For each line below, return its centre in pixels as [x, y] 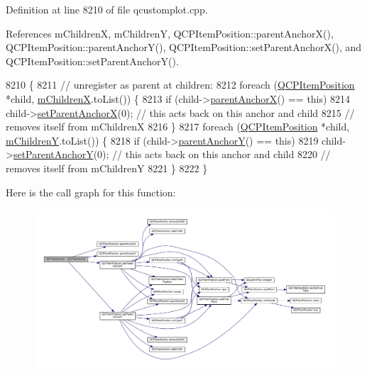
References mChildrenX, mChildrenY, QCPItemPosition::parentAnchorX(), [170, 33]
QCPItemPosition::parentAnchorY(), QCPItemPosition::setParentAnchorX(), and [184, 47]
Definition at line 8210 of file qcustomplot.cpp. [107, 9]
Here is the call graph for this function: [91, 192]
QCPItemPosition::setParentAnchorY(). [92, 61]
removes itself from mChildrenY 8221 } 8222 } [107, 168]
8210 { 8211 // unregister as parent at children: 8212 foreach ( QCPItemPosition [180, 85]
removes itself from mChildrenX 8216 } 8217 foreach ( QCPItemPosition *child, [178, 127]
